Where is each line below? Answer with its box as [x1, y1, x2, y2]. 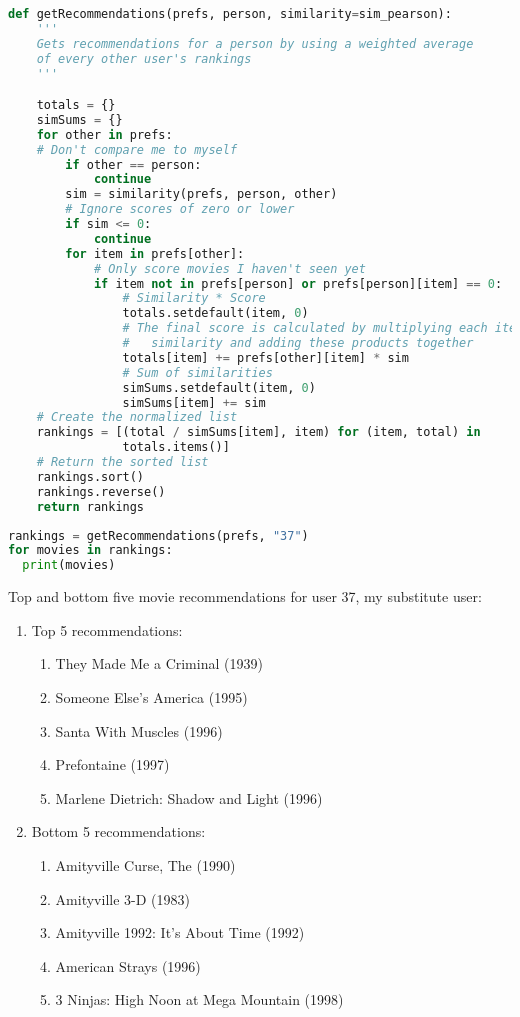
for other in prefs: [36, 127, 173, 142]
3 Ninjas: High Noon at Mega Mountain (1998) [55, 989, 344, 1010]
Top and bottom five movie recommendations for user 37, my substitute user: [8, 586, 482, 607]
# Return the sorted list [36, 455, 209, 470]
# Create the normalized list [36, 410, 238, 425]
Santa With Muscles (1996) [55, 720, 223, 741]
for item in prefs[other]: [65, 246, 245, 261]
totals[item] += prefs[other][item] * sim [122, 350, 409, 365]
